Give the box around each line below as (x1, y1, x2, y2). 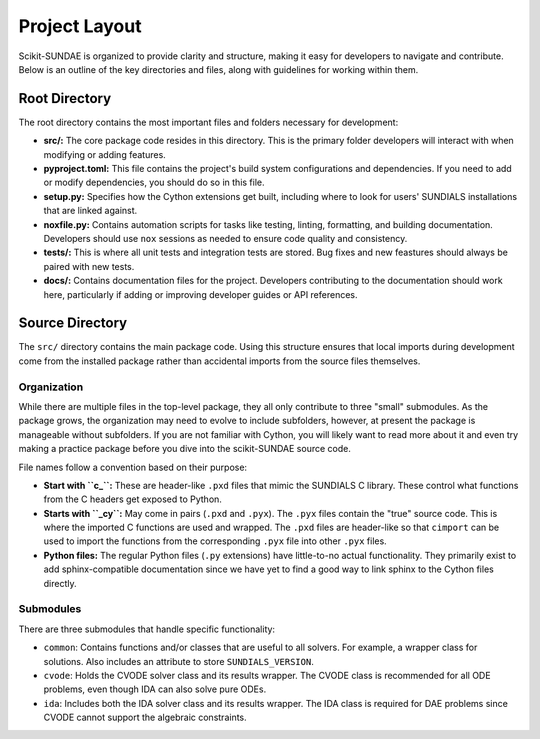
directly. (43, 577, 77, 589)
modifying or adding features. (43, 148, 167, 160)
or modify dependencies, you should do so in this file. (43, 176, 265, 189)
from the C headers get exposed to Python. (43, 493, 222, 505)
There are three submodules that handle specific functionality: (18, 623, 275, 635)
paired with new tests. (43, 260, 135, 272)
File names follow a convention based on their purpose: (18, 461, 248, 473)
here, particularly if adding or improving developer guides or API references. (43, 288, 359, 300)
